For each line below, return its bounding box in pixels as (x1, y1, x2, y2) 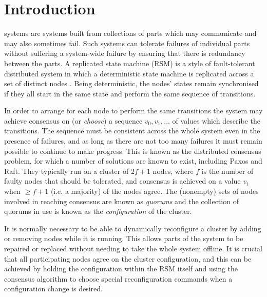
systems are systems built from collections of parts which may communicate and (4, 28, 257, 38)
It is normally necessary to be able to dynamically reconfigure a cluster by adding (4, 223, 261, 233)
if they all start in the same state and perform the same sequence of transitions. (4, 88, 256, 98)
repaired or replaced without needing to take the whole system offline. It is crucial (4, 243, 262, 253)
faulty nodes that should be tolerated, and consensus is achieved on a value (4, 175, 241, 186)
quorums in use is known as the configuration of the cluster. (4, 206, 192, 216)
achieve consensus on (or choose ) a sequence (4, 115, 143, 126)
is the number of (201, 165, 254, 176)
